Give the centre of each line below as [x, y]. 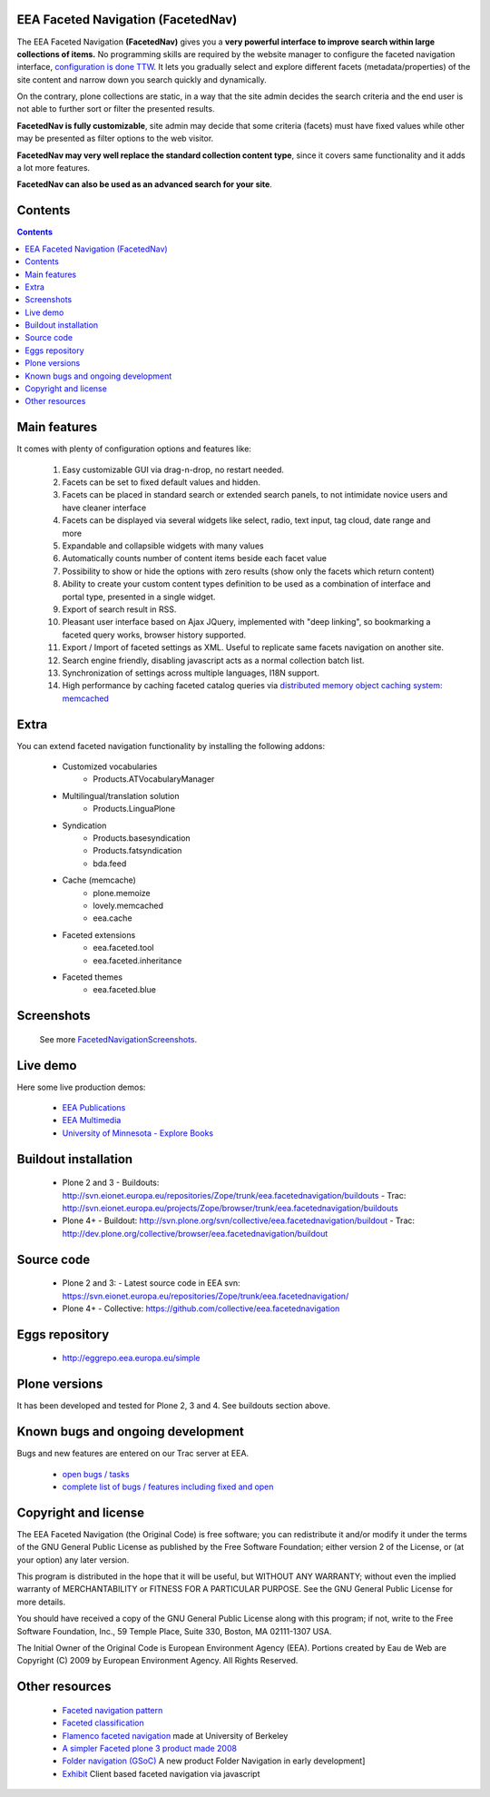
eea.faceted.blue [124, 990]
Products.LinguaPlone [134, 809]
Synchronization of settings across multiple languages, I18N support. [191, 673]
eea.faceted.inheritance [137, 960]
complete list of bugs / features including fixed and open [168, 1486]
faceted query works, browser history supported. [154, 635]
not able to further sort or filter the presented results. [116, 109]
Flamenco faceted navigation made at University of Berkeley [175, 1735]
